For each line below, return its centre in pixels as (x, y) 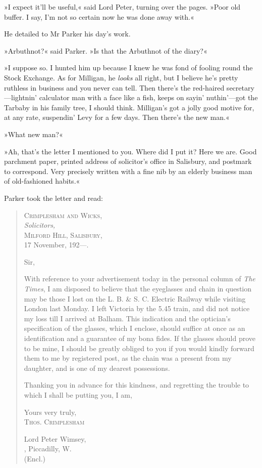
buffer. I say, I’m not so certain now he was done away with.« (99, 16)
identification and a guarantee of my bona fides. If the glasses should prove (140, 338)
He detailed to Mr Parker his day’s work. (67, 34)
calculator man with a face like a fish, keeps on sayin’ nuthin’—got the (148, 97)
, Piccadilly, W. (48, 449)
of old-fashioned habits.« (42, 181)
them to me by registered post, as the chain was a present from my (128, 358)
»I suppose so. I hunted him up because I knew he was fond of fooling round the (128, 68)
